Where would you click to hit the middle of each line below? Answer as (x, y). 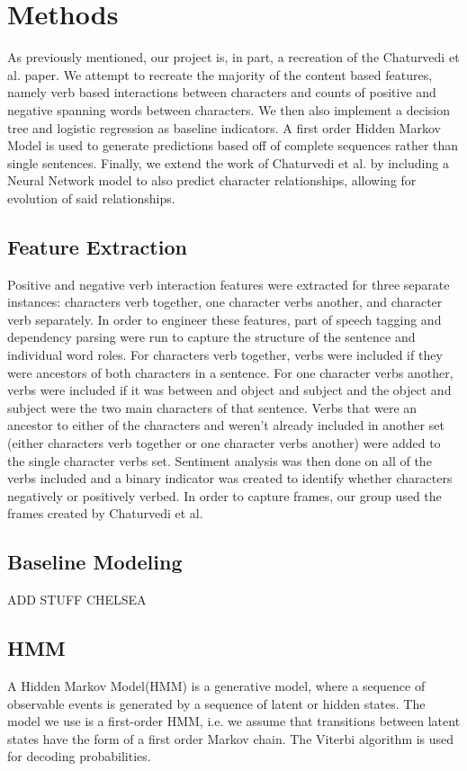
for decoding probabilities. (79, 756)
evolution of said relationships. (91, 197)
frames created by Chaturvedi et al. (105, 513)
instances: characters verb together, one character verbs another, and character (225, 302)
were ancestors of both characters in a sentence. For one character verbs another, (230, 372)
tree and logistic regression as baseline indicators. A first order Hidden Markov (224, 127)
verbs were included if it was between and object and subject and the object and (229, 390)
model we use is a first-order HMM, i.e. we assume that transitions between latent (234, 721)
